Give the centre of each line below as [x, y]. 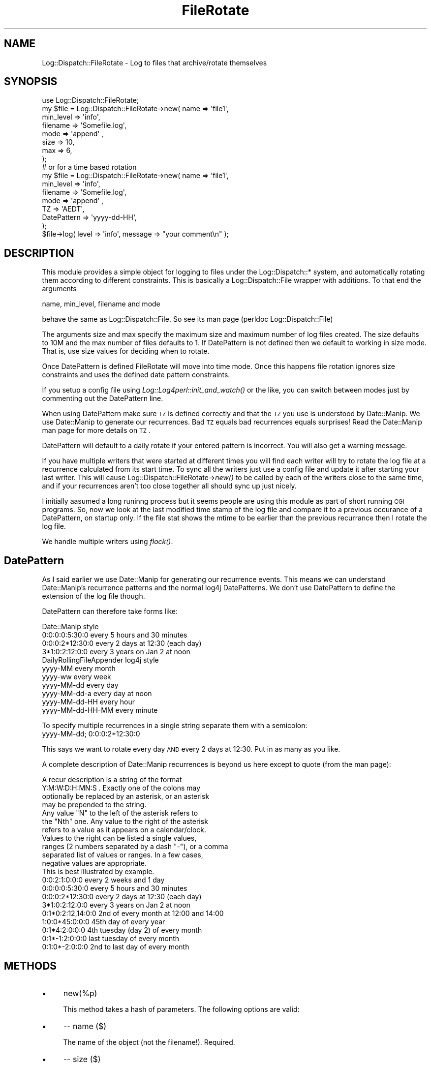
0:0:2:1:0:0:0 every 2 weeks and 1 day [103, 880]
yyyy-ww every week [77, 677]
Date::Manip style [70, 627]
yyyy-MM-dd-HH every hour [88, 702]
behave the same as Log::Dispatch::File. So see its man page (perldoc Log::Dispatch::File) [187, 319]
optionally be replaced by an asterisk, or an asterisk [126, 796]
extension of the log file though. [93, 596]
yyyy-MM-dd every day [80, 685]
